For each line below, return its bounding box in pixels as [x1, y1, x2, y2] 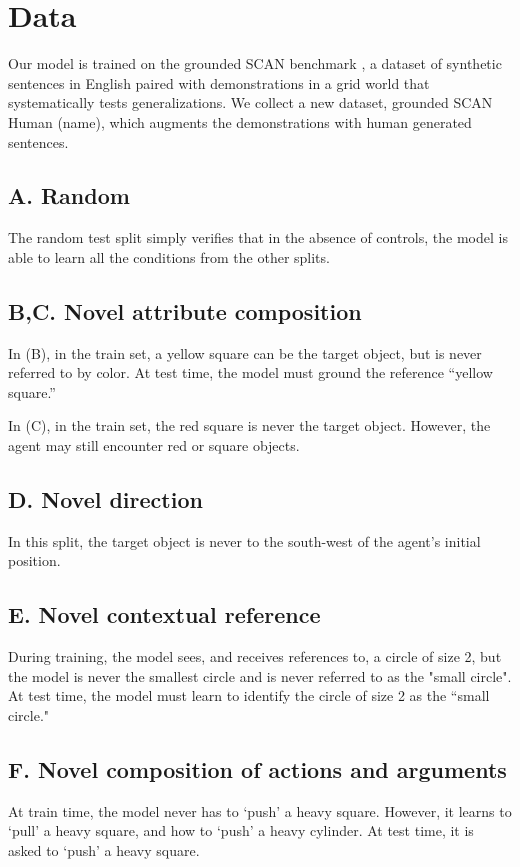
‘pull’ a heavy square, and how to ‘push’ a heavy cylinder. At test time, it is [8, 820, 474, 841]
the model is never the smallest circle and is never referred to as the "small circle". [8, 665, 512, 686]
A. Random [8, 180, 130, 211]
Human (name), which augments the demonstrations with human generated [8, 111, 472, 132]
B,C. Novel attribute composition [8, 295, 362, 326]
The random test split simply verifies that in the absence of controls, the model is [8, 227, 508, 248]
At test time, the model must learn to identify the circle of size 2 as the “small [8, 685, 490, 706]
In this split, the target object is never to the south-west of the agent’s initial [8, 530, 481, 551]
